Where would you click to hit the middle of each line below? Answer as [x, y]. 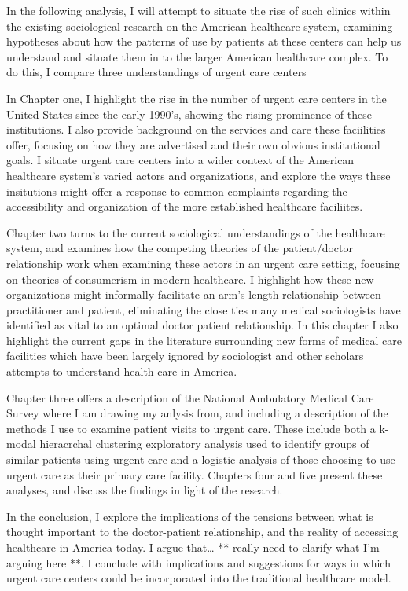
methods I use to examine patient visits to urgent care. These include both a [191, 428]
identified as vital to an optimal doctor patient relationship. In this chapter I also [202, 325]
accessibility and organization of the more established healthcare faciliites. [185, 206]
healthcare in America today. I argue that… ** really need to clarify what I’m [193, 547]
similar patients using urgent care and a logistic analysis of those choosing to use [201, 459]
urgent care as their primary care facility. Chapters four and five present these [195, 474]
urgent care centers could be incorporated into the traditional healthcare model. [199, 578]
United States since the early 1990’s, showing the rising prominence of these [189, 114]
